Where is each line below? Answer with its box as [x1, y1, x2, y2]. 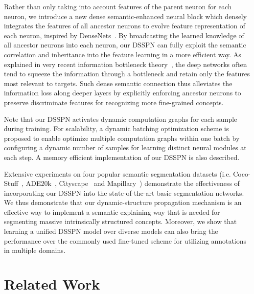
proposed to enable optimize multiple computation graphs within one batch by [4, 133, 240, 143]
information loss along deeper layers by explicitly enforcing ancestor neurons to [4, 88, 241, 98]
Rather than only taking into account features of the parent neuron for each [4, 1, 232, 11]
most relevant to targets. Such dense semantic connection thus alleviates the [4, 78, 232, 88]
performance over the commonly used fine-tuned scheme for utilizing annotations [4, 235, 247, 246]
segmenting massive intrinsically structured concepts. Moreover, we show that [4, 216, 237, 226]
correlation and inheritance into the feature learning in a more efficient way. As [4, 49, 241, 59]
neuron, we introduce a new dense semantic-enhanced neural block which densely [4, 11, 247, 21]
